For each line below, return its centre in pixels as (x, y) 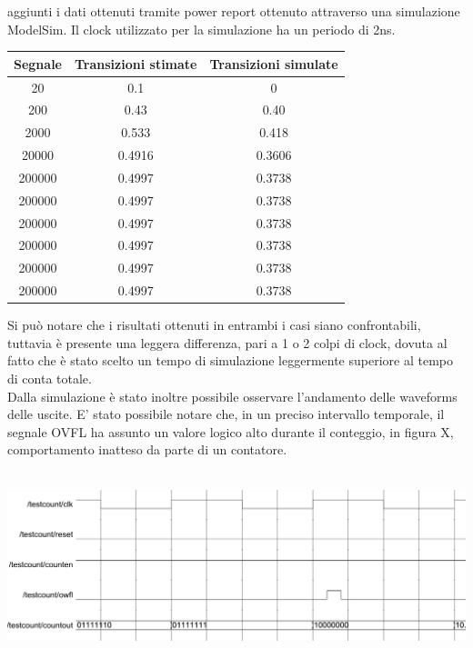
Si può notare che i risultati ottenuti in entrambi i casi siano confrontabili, (214, 325)
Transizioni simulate (274, 63)
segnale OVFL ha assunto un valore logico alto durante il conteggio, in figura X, (231, 431)
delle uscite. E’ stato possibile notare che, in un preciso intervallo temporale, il (226, 414)
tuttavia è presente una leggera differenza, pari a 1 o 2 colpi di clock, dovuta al (227, 342)
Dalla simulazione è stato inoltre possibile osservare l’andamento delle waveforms (232, 396)
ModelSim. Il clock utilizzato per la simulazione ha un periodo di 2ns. (201, 29)
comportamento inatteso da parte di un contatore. (147, 449)
